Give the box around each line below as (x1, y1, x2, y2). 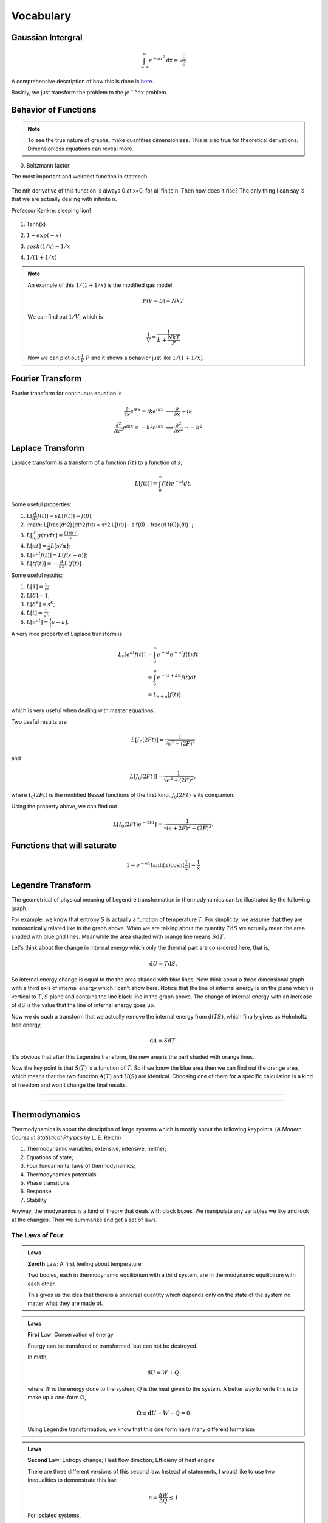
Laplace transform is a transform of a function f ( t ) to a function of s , (11, 459, 183, 466)
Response (26, 1188, 52, 1195)
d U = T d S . (149, 960, 177, 967)
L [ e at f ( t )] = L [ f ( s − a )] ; (26, 551, 87, 559)
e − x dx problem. (126, 88, 168, 96)
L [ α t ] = (26, 543, 47, 549)
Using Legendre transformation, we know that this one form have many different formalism (27, 1426, 255, 1433)
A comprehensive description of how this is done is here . (11, 78, 154, 85)
